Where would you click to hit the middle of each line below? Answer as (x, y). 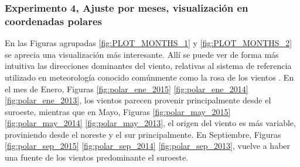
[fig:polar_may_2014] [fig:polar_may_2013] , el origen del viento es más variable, (150, 123)
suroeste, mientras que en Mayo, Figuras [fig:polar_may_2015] (118, 111)
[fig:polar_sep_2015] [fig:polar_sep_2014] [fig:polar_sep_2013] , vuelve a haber (148, 146)
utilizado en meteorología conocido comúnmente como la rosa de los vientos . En (149, 77)
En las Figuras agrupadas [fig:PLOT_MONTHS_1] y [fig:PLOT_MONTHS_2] (149, 43)
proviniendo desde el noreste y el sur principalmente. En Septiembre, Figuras (143, 134)
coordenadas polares (53, 21)
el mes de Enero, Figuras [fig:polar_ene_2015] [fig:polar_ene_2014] (127, 88)
